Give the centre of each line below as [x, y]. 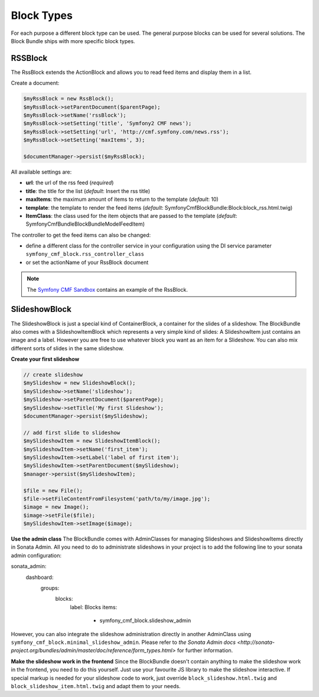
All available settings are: [41, 172]
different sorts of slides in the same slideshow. [67, 348]
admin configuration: [36, 555]
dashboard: [40, 577]
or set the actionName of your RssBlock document [87, 262]
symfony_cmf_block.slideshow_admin [145, 621]
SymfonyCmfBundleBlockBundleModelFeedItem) [85, 224]
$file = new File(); [53, 491]
